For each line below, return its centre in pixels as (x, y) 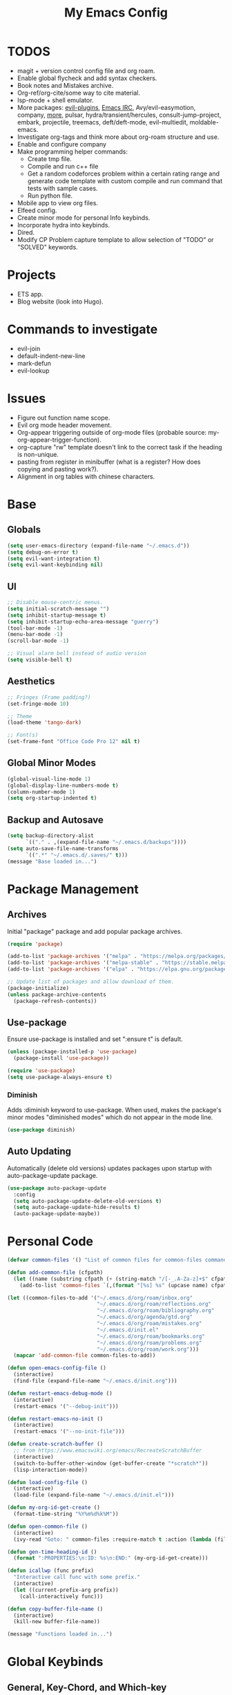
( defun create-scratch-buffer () (55, 1444)
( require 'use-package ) (41, 1071)
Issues (27, 398)
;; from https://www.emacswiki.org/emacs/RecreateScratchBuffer (108, 1451)
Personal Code (50, 1242)
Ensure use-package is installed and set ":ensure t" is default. (95, 1039)
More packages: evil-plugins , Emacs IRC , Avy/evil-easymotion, (106, 107)
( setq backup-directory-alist (51, 836)
